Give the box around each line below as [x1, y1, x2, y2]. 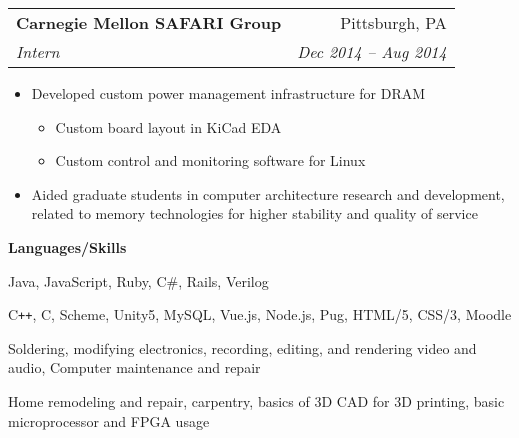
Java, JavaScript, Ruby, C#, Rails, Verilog [8, 270, 269, 291]
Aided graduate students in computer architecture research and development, [31, 183, 505, 204]
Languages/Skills [8, 236, 127, 257]
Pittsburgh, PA [340, 11, 447, 34]
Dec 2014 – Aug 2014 [297, 40, 447, 63]
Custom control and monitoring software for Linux [55, 150, 366, 171]
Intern [16, 40, 60, 63]
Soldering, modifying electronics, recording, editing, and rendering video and [8, 337, 477, 358]
